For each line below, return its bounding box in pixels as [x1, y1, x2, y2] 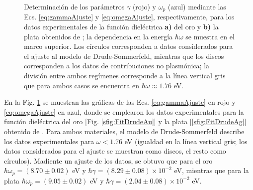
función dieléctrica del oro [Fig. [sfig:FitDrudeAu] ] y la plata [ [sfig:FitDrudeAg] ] [4, 116, 247, 127]
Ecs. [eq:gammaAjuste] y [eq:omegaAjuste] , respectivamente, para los [24, 11, 234, 22]
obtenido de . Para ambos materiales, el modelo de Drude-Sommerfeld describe [4, 126, 245, 136]
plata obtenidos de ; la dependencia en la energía [24, 31, 173, 41]
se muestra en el [185, 31, 235, 41]
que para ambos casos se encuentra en [24, 80, 140, 90]
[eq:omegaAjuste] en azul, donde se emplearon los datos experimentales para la [4, 106, 244, 117]
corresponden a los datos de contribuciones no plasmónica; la [24, 60, 210, 71]
